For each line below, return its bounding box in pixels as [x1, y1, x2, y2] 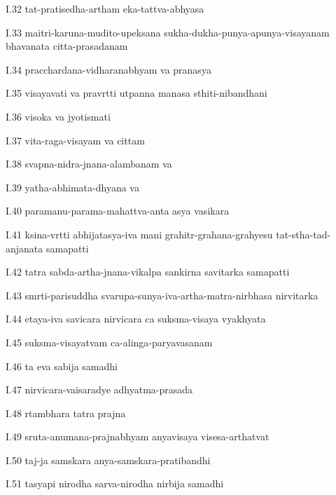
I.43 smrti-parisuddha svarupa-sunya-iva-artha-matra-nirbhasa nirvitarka [6, 287, 318, 302]
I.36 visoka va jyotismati [6, 109, 111, 123]
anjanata [6, 240, 43, 255]
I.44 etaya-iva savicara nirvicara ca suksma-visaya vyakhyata [6, 311, 266, 326]
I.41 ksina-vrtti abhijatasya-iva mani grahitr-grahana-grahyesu [6, 226, 273, 241]
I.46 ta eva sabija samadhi [6, 358, 118, 373]
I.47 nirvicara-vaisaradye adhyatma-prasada [6, 382, 193, 397]
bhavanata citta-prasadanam [6, 39, 128, 53]
